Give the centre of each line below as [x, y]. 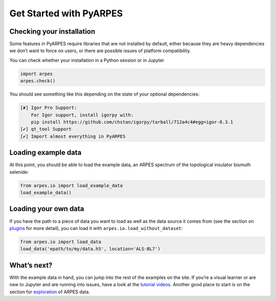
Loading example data [45, 153]
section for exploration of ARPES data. [50, 292]
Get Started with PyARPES [66, 13]
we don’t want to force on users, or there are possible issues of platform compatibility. [100, 51]
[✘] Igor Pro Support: [49, 108]
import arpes [37, 74]
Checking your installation [52, 31]
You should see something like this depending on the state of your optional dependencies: [105, 94]
